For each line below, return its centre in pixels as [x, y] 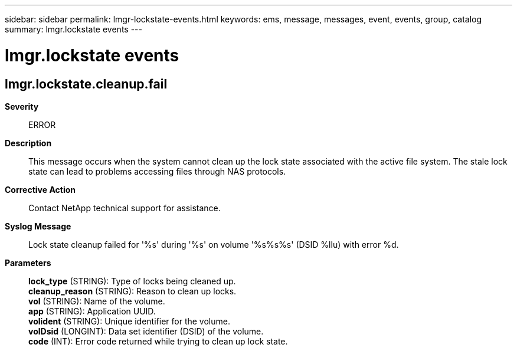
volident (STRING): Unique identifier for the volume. [129, 321]
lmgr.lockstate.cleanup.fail [86, 84]
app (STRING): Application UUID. [92, 311]
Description [28, 143]
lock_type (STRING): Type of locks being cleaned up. [132, 281]
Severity [22, 106]
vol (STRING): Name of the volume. [97, 301]
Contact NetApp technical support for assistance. [125, 208]
